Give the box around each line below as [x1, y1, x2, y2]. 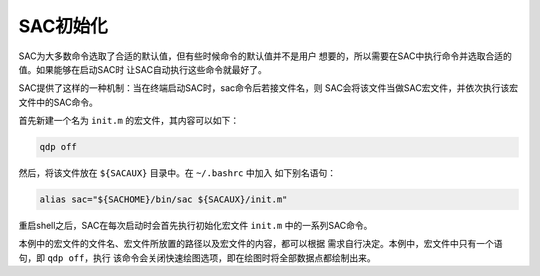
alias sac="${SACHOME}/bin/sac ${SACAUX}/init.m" [39, 194, 288, 205]
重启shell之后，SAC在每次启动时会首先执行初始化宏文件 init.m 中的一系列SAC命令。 [18, 220, 373, 232]
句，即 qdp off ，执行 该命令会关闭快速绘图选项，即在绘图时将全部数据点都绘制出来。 [18, 251, 376, 264]
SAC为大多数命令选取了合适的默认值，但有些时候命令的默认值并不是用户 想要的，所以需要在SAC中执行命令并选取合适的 [18, 50, 512, 62]
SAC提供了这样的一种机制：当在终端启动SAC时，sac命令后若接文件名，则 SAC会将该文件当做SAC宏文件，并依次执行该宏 [18, 82, 519, 94]
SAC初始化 [18, 15, 109, 37]
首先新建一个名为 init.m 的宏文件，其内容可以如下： [18, 115, 240, 127]
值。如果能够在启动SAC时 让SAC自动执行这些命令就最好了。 [18, 63, 267, 75]
